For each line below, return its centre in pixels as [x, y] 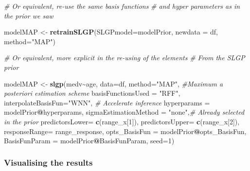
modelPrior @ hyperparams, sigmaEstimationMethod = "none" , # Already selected [124, 112]
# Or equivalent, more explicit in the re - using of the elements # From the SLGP [125, 58]
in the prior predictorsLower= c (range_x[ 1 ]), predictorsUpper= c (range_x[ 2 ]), [122, 121]
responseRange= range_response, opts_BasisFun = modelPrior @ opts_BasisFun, [125, 131]
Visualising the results [48, 162]
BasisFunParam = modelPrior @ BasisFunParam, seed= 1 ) [89, 141]
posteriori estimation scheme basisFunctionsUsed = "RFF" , [92, 93]
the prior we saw [29, 15]
